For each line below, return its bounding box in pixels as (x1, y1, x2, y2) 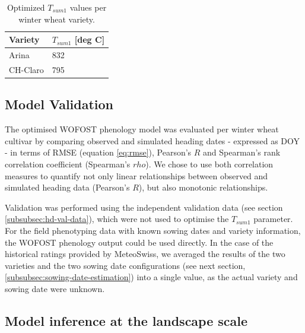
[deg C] (74, 33, 105, 46)
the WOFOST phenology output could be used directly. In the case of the (5, 236, 274, 248)
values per (69, 1, 107, 13)
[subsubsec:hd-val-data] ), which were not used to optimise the (5, 213, 229, 225)
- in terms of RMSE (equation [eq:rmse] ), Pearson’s (5, 146, 192, 158)
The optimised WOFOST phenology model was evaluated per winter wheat (5, 123, 279, 135)
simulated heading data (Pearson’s (5, 181, 130, 194)
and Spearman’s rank (203, 146, 281, 158)
